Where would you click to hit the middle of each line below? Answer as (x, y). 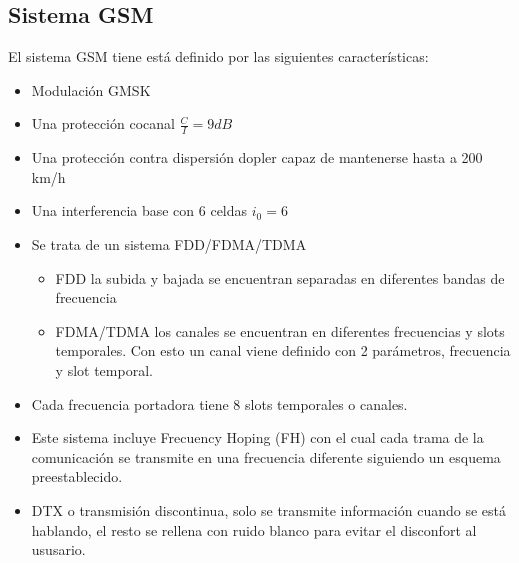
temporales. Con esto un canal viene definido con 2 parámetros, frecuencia (283, 350)
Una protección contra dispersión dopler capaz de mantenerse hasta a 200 (257, 157)
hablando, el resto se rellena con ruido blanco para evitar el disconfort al (254, 529)
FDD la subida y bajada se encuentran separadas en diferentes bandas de (280, 277)
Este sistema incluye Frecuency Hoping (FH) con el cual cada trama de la (257, 437)
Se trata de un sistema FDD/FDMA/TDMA (169, 244)
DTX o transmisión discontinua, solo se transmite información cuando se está (268, 509)
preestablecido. (77, 476)
